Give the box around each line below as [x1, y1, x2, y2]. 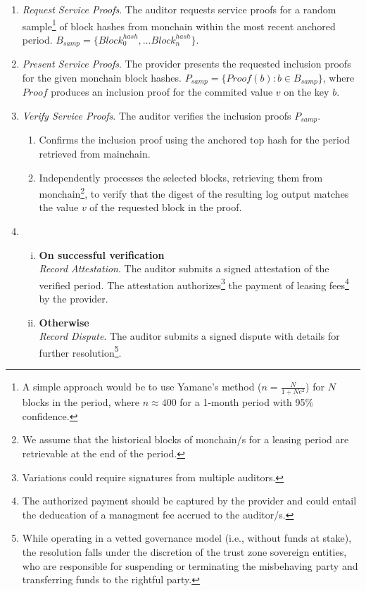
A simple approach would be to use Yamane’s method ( [22, 379, 262, 394]
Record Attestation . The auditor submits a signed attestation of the [39, 261, 329, 276]
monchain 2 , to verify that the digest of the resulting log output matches [39, 184, 349, 201]
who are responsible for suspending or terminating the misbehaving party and [22, 558, 358, 573]
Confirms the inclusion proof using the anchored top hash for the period [39, 132, 351, 147]
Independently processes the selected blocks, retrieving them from [39, 170, 323, 184]
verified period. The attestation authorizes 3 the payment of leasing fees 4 [39, 275, 349, 292]
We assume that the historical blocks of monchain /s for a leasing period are [22, 432, 349, 447]
